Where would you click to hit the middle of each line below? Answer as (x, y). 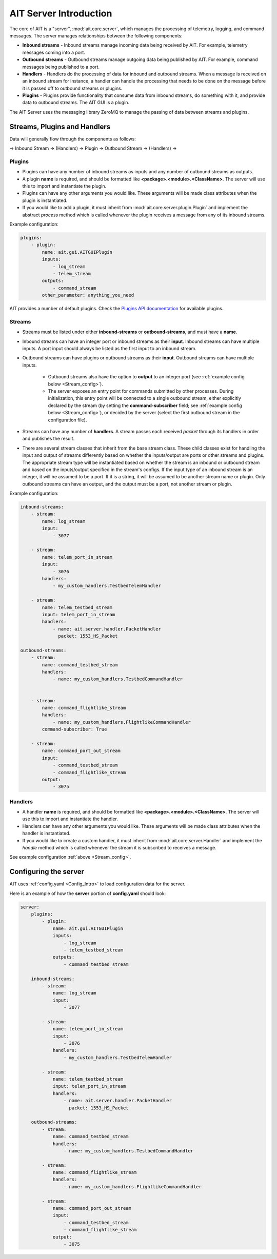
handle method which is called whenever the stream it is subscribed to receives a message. (119, 847)
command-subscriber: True (74, 729)
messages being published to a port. (61, 67)
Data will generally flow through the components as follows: (73, 139)
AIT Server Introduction (61, 13)
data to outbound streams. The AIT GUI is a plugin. (76, 103)
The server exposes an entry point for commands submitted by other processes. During (141, 391)
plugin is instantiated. (45, 200)
